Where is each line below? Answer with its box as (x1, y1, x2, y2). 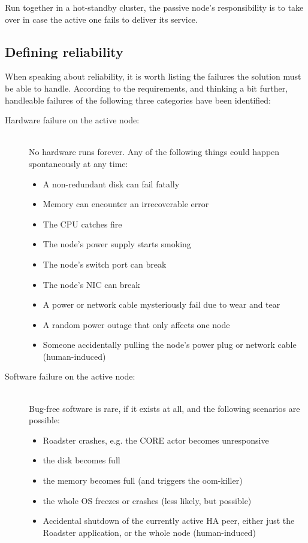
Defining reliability (5, 42, 123, 60)
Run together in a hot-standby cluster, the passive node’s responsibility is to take (5, 1, 304, 13)
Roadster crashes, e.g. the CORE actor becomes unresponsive (43, 433, 269, 446)
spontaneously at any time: (29, 157, 128, 169)
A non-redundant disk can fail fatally (43, 177, 180, 190)
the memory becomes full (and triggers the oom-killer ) (43, 474, 243, 487)
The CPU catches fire (43, 217, 122, 230)
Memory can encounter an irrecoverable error (43, 198, 209, 210)
